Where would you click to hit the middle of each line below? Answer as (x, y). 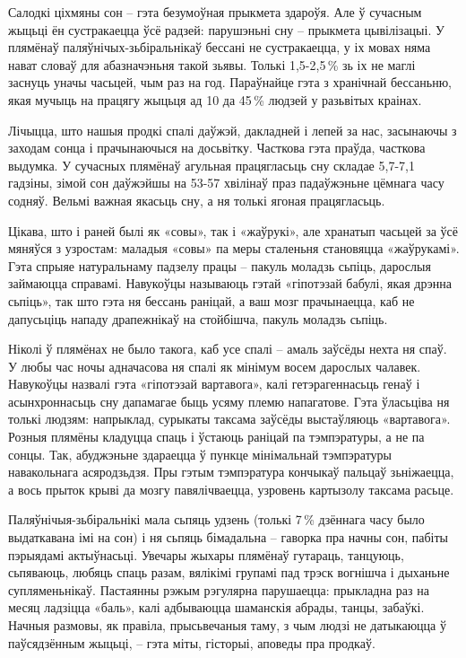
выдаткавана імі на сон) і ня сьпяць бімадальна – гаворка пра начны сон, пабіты (229, 537)
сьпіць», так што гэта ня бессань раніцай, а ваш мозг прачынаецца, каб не (211, 300)
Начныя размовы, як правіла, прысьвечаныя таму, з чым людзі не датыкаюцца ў (227, 625)
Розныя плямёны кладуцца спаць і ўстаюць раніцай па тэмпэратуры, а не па (216, 437)
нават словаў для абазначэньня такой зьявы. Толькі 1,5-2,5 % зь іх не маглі (212, 64)
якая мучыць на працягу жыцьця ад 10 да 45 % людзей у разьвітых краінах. (215, 99)
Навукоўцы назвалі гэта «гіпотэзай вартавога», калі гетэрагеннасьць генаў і (214, 384)
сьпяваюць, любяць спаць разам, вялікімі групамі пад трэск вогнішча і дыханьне (229, 572)
